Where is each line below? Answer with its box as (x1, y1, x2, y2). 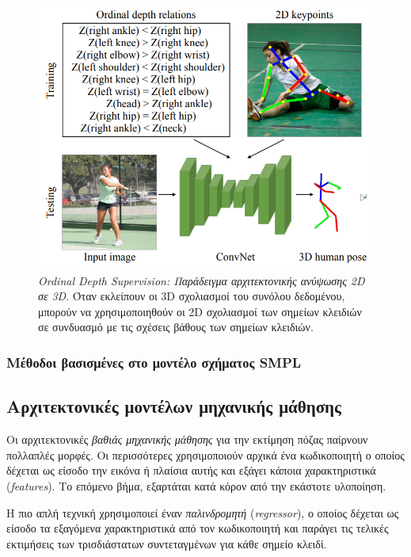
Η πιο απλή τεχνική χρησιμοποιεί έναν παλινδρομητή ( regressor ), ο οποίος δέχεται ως (6, 504, 399, 521)
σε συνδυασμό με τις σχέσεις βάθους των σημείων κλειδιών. (38, 319, 314, 335)
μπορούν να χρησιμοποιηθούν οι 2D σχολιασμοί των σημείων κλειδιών (38, 303, 362, 319)
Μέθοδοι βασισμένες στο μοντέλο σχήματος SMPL (6, 353, 302, 372)
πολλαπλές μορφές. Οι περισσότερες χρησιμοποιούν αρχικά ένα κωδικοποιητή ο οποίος (6, 446, 405, 463)
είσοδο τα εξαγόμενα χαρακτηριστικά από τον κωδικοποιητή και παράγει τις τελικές (6, 520, 389, 536)
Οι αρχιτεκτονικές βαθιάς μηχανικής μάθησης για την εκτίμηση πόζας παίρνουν (6, 431, 368, 448)
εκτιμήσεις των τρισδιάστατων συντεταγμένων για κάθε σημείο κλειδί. (6, 535, 327, 551)
